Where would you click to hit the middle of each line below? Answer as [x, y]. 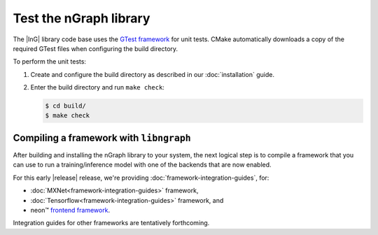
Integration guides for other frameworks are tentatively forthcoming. [111, 223]
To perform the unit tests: [50, 62]
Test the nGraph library [82, 18]
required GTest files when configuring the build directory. [96, 48]
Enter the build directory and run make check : [97, 87]
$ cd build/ [66, 106]
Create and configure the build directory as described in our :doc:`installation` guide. [152, 74]
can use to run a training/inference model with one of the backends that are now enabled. [142, 165]
